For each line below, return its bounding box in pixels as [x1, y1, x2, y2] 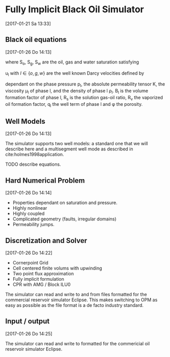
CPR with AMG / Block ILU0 [12, 281, 71, 287]
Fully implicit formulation [12, 276, 65, 282]
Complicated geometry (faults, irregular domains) [12, 216, 117, 222]
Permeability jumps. [12, 221, 55, 228]
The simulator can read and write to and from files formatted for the [5, 291, 147, 297]
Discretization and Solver [5, 236, 88, 245]
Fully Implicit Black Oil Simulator [5, 4, 144, 15]
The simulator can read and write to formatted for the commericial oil [5, 340, 150, 346]
